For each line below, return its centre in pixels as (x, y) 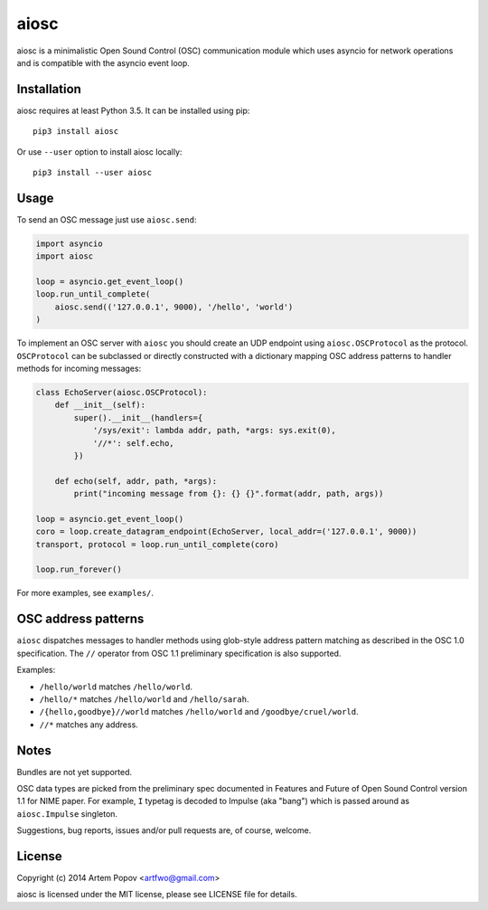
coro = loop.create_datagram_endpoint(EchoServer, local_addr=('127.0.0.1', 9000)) (226, 532)
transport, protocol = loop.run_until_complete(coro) (157, 544)
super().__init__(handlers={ (138, 417)
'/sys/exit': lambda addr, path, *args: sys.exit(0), (214, 431)
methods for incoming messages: (79, 369)
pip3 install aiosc (76, 132)
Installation (49, 89)
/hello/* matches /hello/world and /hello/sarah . (144, 699)
